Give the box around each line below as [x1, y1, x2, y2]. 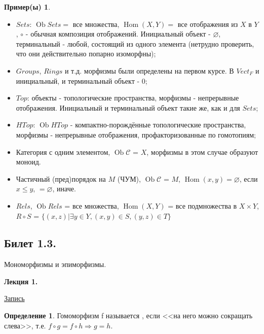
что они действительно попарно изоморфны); [16, 48, 156, 59]
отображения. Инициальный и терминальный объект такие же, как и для [16, 102, 240, 113]
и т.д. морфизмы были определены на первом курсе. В [64, 65, 234, 76]
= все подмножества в [168, 200, 237, 211]
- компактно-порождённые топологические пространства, [70, 119, 246, 130]
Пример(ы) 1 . [4, 2, 51, 12]
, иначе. [52, 183, 76, 194]
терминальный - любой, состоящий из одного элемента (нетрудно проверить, [16, 38, 254, 49]
